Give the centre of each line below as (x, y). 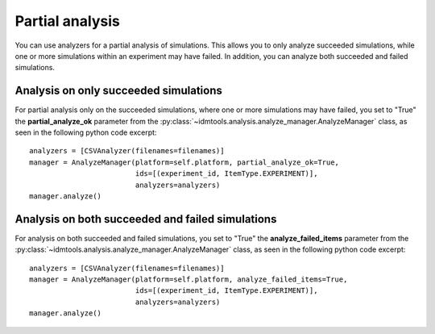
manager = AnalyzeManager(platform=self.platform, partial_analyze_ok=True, (184, 162)
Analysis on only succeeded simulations (119, 91)
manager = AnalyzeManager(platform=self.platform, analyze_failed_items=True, (188, 280)
